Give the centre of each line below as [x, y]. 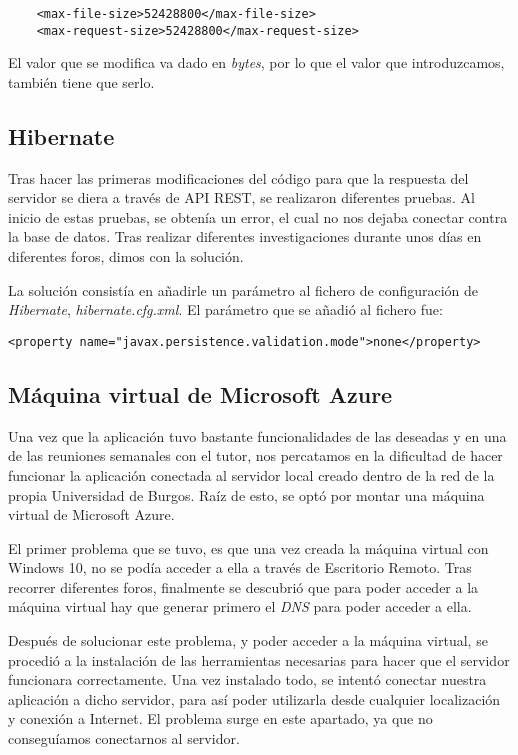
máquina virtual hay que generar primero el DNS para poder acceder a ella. [240, 606]
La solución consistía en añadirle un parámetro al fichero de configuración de [243, 289]
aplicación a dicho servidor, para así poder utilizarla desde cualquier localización [254, 698]
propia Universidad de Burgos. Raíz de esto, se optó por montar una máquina [246, 494]
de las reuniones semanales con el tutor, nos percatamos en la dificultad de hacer [255, 455]
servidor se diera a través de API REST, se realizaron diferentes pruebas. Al [241, 197]
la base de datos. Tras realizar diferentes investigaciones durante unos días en [245, 236]
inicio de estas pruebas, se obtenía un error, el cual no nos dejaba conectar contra [258, 216]
